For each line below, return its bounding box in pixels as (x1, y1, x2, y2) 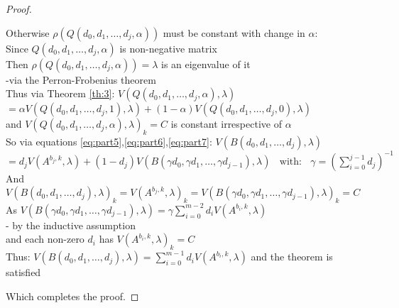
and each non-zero (6, 231, 84, 246)
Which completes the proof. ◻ (6, 288, 139, 303)
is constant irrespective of (170, 116, 282, 131)
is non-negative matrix (119, 40, 217, 55)
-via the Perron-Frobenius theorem (6, 72, 156, 87)
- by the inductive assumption (6, 217, 136, 232)
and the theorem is (251, 249, 333, 264)
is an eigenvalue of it (160, 56, 251, 71)
